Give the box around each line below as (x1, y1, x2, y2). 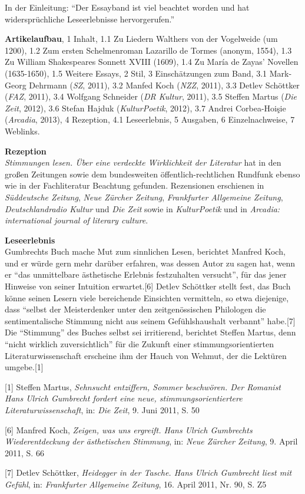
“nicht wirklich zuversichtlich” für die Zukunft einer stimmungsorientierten (5, 338, 274, 350)
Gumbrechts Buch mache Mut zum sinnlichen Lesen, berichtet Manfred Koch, (5, 245, 286, 258)
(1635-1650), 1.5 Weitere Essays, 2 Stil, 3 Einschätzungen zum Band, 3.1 (5, 67, 267, 79)
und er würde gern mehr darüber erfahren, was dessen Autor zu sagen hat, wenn (5, 256, 295, 269)
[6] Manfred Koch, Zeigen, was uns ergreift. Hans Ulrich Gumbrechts (5, 423, 253, 436)
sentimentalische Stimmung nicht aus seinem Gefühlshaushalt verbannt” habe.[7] (5, 314, 296, 327)
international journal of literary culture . (5, 214, 148, 226)
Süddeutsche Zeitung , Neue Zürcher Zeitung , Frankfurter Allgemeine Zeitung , (5, 190, 283, 203)
